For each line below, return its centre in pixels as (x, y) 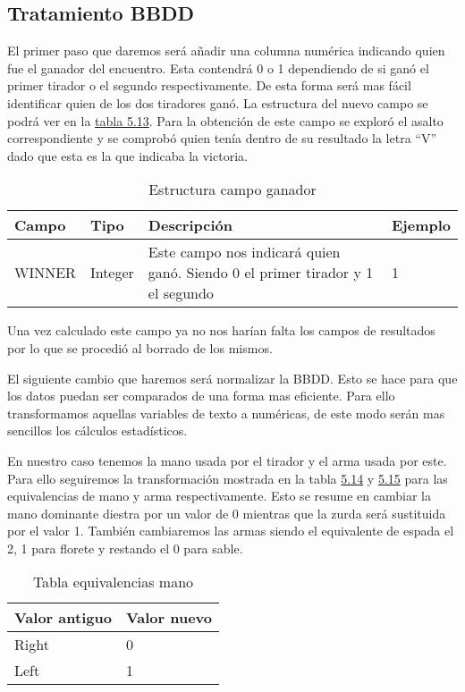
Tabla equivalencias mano (113, 582)
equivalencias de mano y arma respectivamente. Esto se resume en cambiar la (219, 496)
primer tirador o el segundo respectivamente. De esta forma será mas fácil (209, 85)
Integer (112, 273)
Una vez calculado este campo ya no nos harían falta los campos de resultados (221, 330)
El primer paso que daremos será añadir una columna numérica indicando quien (226, 51)
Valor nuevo (169, 618)
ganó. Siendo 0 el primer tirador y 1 (261, 273)
